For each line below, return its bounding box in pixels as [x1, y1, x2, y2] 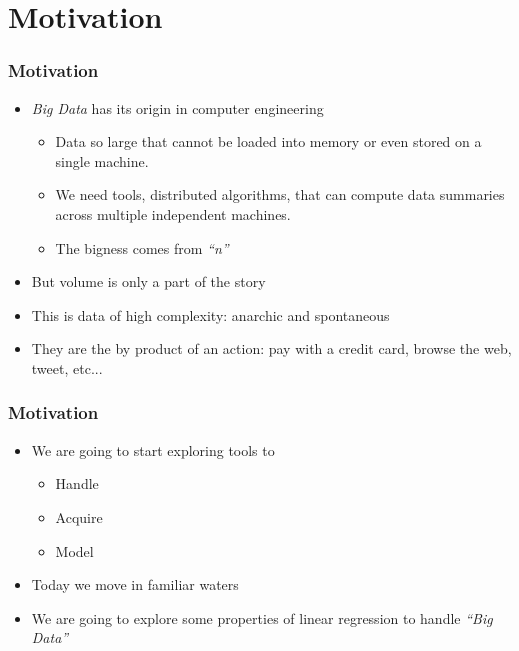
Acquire [55, 506, 103, 527]
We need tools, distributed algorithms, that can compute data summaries [55, 184, 505, 205]
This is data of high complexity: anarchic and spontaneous [31, 304, 390, 325]
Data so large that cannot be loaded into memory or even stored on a [55, 131, 482, 152]
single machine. [55, 150, 149, 171]
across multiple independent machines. [55, 203, 291, 224]
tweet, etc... [31, 357, 103, 378]
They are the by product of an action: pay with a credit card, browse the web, [31, 338, 512, 359]
